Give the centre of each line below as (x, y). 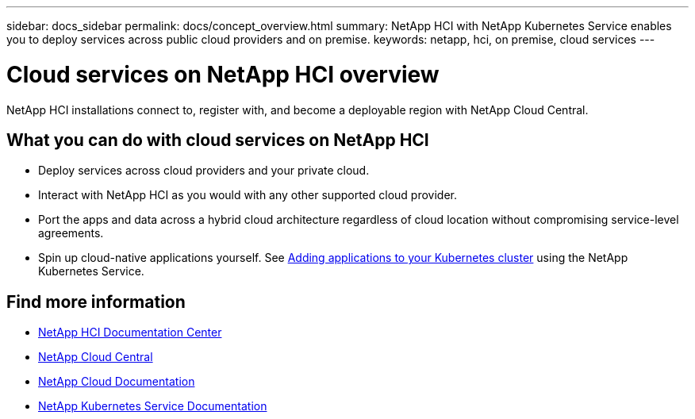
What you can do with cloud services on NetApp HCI (218, 140)
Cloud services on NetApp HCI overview (223, 74)
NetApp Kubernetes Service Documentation (153, 406)
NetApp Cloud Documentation (117, 382)
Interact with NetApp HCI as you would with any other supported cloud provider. (248, 195)
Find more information (96, 302)
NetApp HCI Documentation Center (130, 333)
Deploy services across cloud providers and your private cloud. (204, 171)
